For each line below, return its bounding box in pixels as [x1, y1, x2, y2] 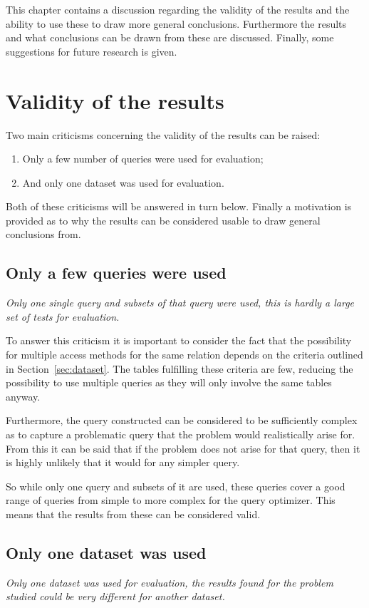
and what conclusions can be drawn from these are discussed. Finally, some [6, 30, 334, 45]
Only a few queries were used [6, 262, 227, 284]
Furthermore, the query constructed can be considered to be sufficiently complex [6, 413, 358, 428]
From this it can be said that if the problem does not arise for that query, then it [6, 440, 360, 455]
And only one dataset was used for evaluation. [22, 175, 224, 190]
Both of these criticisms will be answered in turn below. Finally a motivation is [6, 199, 352, 214]
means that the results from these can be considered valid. [6, 506, 261, 521]
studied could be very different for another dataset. [6, 589, 225, 604]
